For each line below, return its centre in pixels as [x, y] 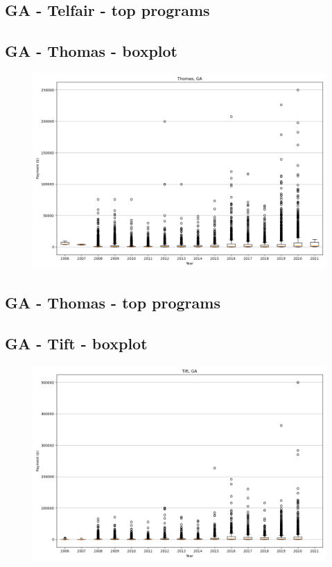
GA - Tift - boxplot [76, 343]
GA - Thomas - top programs [113, 303]
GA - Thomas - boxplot [91, 51]
